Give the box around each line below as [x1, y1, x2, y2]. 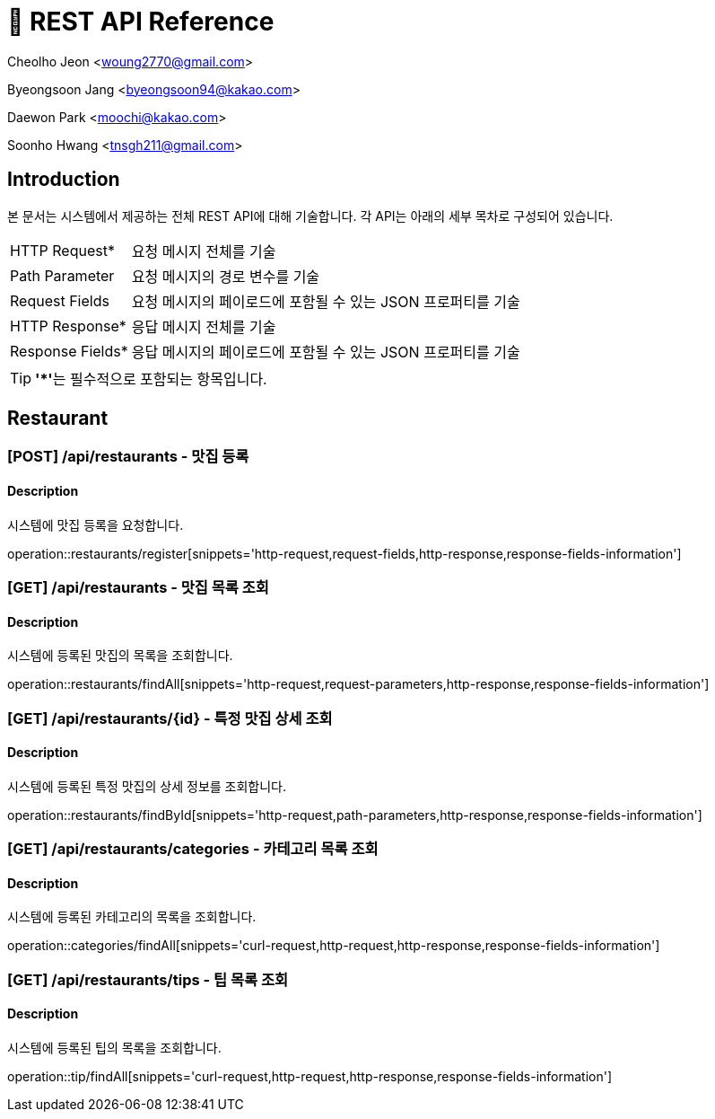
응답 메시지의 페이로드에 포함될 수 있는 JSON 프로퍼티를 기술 [131, 342, 520, 361]
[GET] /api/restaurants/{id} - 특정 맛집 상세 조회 [7, 709, 333, 727]
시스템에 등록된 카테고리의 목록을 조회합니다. [7, 909, 257, 925]
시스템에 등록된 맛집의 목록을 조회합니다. [7, 648, 233, 664]
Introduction [7, 168, 120, 191]
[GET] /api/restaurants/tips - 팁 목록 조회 [7, 970, 289, 989]
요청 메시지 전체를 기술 [131, 242, 276, 260]
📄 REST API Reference [7, 6, 275, 37]
